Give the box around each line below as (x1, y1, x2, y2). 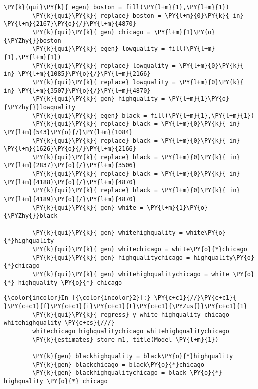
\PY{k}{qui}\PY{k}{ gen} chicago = (32, 28, 151, 36)
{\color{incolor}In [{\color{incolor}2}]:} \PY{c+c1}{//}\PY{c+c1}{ (4, 294, 237, 302)
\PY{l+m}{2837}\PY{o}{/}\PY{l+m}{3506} (4, 162, 136, 169)
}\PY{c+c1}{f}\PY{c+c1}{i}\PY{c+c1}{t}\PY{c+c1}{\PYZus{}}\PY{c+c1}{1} (4, 302, 247, 310)
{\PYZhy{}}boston (4, 37, 61, 44)
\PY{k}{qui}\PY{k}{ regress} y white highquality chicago (32, 311, 230, 318)
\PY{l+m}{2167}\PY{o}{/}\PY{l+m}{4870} (4, 20, 136, 28)
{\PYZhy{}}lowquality (4, 103, 76, 111)
